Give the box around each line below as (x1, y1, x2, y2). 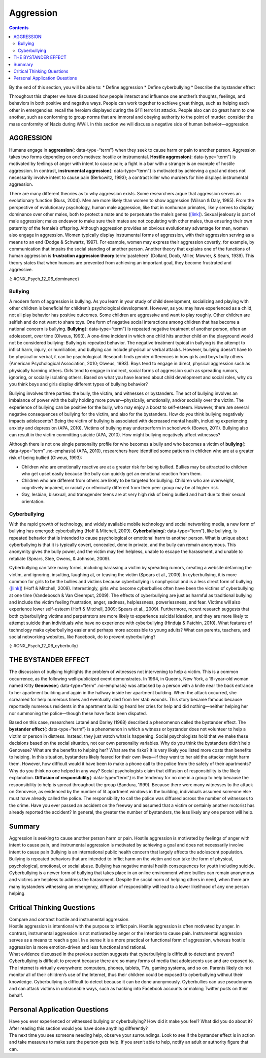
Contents (9, 25, 29, 31)
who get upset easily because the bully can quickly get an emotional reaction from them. (21, 471, 202, 477)
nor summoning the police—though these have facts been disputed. (9, 710, 147, 716)
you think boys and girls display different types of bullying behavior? (9, 381, 148, 387)
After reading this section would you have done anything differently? (9, 1025, 148, 1031)
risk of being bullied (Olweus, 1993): (9, 455, 82, 461)
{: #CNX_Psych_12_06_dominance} (9, 276, 80, 282)
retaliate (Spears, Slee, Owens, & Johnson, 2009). (9, 555, 111, 561)
